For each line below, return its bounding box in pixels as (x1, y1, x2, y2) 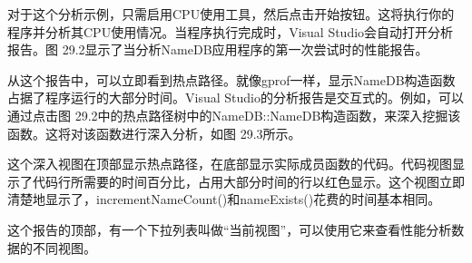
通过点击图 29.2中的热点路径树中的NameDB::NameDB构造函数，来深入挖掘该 (7, 105, 461, 124)
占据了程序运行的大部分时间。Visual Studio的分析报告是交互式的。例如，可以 (7, 88, 464, 107)
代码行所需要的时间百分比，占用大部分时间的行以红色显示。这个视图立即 (32, 171, 465, 190)
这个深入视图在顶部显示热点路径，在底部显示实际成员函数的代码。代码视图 (7, 154, 452, 173)
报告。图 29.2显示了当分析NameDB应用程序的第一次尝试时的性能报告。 (7, 40, 428, 59)
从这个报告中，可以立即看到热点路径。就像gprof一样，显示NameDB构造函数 (7, 70, 456, 89)
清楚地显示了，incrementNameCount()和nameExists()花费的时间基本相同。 (7, 190, 441, 209)
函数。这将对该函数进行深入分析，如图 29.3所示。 (7, 123, 301, 142)
